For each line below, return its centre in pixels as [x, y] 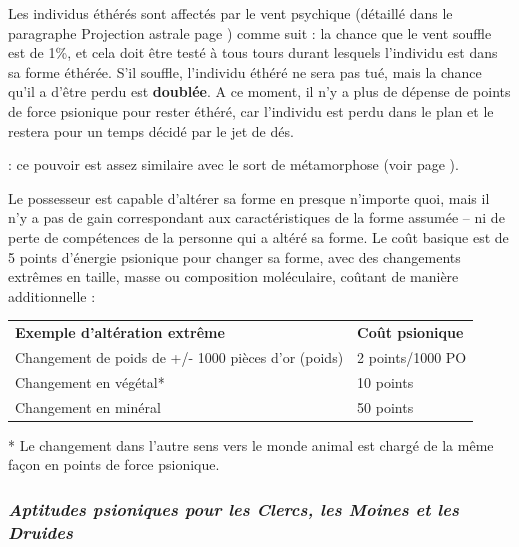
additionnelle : [52, 295]
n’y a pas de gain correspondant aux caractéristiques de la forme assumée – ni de [256, 217]
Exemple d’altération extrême [120, 332]
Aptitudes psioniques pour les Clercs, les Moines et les [233, 508]
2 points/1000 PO [412, 356]
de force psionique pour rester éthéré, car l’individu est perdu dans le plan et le [251, 110]
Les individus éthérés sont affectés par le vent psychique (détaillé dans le [230, 13]
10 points [385, 381]
